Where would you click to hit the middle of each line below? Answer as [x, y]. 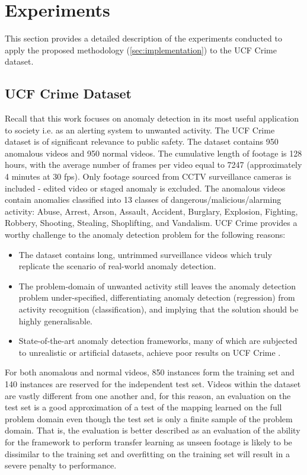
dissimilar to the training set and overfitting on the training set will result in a [147, 453]
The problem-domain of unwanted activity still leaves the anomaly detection [157, 286]
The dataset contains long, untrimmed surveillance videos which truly [145, 254]
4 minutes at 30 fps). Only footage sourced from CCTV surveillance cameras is [148, 176]
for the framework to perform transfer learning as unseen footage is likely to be [148, 441]
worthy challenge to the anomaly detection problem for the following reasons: [145, 235]
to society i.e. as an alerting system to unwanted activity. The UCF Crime [140, 130]
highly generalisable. [55, 321]
